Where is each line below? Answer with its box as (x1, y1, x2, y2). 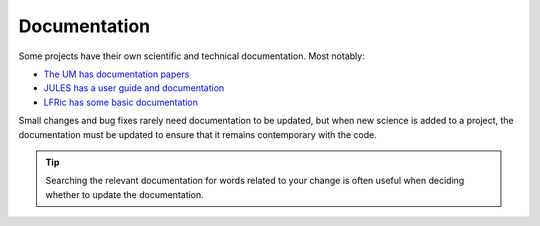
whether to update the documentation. (45, 188, 204, 200)
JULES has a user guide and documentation (43, 82, 225, 94)
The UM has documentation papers (43, 68, 190, 80)
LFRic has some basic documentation (43, 96, 199, 108)
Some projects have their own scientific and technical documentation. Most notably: (18, 50, 365, 62)
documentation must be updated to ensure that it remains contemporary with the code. (18, 128, 377, 140)
